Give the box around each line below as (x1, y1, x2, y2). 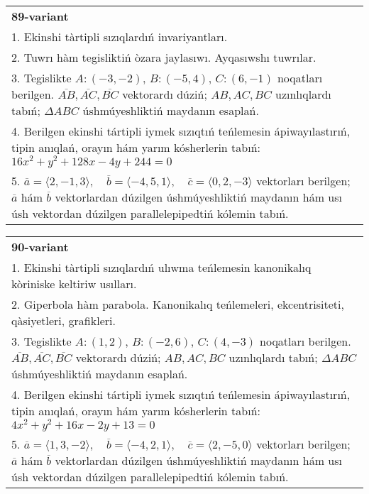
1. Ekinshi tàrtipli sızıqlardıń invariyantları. (11, 28, 228, 45)
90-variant (11, 238, 69, 255)
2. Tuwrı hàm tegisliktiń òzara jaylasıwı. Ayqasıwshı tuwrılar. (11, 49, 316, 65)
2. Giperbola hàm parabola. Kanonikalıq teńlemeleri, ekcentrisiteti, (11, 295, 344, 312)
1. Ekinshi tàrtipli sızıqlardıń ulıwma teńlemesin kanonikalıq (11, 258, 312, 275)
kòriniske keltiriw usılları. (11, 275, 137, 292)
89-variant (11, 8, 69, 24)
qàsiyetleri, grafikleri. (11, 312, 116, 329)
